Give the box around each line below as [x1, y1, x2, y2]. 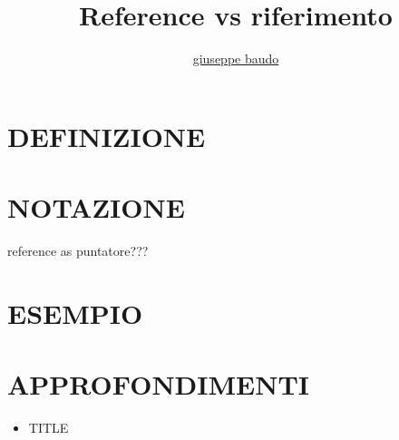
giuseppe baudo [192, 49, 279, 68]
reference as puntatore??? [7, 241, 149, 260]
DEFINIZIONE [7, 117, 206, 154]
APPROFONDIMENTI [7, 366, 310, 403]
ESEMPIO [7, 294, 143, 331]
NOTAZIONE [7, 189, 185, 226]
